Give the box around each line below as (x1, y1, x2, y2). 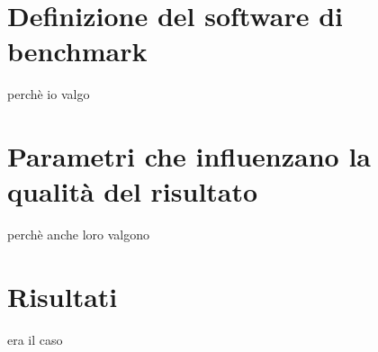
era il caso (7, 329, 63, 348)
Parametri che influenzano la (7, 138, 372, 175)
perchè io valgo (7, 85, 90, 104)
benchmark (7, 32, 148, 69)
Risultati (7, 278, 118, 314)
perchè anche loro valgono (7, 225, 149, 244)
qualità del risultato (7, 173, 258, 210)
